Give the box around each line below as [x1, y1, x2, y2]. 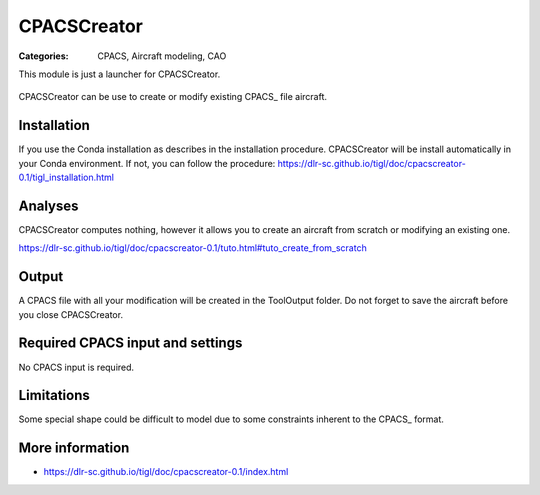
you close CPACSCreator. [18, 308, 124, 320]
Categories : [18, 50, 69, 62]
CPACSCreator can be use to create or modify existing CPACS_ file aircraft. [18, 91, 328, 103]
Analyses [18, 197, 79, 214]
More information [18, 440, 130, 457]
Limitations [18, 387, 90, 404]
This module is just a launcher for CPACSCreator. [18, 68, 221, 80]
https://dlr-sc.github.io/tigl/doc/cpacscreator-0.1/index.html [43, 466, 289, 478]
